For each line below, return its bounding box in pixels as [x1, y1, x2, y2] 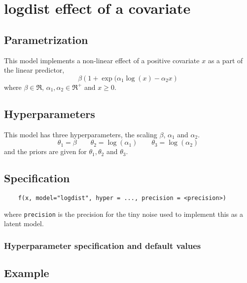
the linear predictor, [4, 65, 65, 75]
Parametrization [4, 32, 88, 47]
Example [4, 265, 49, 281]
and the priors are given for [4, 146, 87, 157]
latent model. [4, 218, 44, 229]
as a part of [208, 55, 243, 65]
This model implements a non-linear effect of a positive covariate [4, 55, 200, 65]
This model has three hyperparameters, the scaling [4, 129, 157, 139]
